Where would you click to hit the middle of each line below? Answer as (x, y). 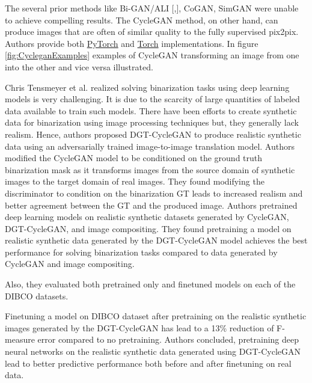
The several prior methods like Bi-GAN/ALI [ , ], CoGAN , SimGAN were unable (152, 8)
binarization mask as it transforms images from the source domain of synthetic (150, 169)
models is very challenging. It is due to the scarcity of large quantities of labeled (152, 99)
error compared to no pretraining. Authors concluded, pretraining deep (168, 339)
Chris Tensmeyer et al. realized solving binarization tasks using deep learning (147, 87)
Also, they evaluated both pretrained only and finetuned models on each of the (150, 284)
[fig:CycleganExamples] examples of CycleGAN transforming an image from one (152, 55)
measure (20, 339)
